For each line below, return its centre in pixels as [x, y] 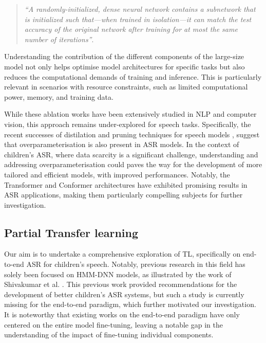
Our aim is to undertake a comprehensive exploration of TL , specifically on [122, 254]
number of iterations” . [59, 39]
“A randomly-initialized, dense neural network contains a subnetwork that [140, 9]
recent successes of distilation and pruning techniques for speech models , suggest [132, 134]
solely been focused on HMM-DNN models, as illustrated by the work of [118, 274]
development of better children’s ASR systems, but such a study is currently [124, 294]
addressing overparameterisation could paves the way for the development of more [133, 164]
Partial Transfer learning [71, 232]
